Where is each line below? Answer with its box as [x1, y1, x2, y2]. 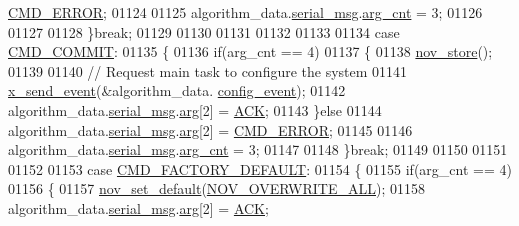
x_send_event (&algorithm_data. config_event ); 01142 [8, 80, 346, 101]
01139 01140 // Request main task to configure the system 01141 [8, 60, 408, 81]
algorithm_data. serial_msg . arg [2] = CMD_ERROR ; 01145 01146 [8, 119, 413, 140]
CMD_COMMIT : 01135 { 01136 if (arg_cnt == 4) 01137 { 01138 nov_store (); [8, 41, 493, 62]
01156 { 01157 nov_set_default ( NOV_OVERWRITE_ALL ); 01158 [8, 178, 426, 199]
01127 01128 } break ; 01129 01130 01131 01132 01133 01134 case [8, 21, 400, 42]
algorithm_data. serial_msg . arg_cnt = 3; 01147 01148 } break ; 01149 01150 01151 [8, 139, 508, 160]
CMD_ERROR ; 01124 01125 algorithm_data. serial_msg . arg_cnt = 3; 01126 [8, 2, 483, 22]
